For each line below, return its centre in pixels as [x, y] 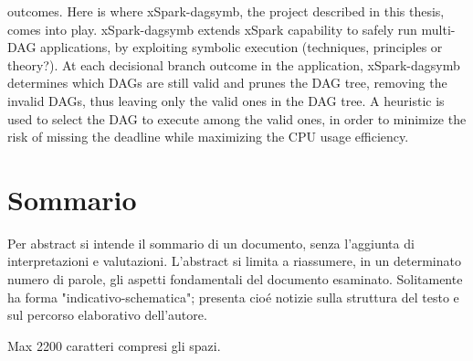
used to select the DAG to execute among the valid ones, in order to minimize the [237, 118]
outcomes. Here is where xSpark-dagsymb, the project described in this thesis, [226, 11]
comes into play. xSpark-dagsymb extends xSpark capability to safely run [212, 29]
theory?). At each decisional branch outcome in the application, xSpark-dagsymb [234, 64]
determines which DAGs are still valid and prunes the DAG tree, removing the [227, 83]
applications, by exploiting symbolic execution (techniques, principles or [242, 47]
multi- [438, 29]
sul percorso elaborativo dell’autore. [107, 315]
